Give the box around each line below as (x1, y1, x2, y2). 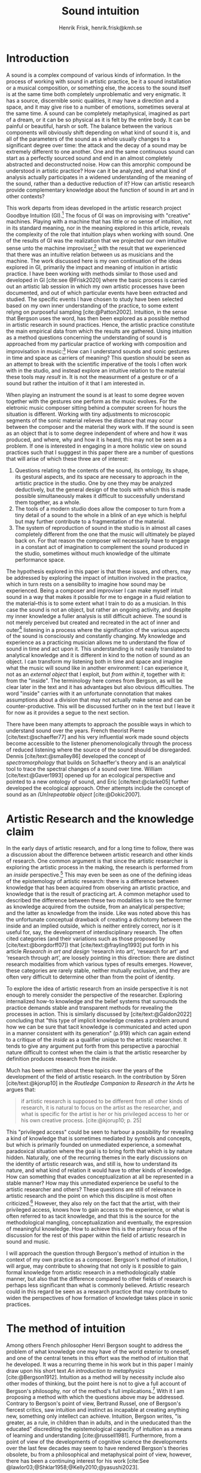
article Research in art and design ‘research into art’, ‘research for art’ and (6, 947, 189, 955)
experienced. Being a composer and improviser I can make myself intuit (6, 587, 183, 594)
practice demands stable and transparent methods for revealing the (6, 1004, 173, 1011)
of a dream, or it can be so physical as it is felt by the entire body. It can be (6, 116, 190, 123)
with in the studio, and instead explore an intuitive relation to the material (6, 366, 185, 374)
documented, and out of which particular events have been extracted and (6, 290, 188, 296)
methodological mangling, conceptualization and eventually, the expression (6, 1218, 192, 1226)
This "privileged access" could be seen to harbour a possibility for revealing (6, 1128, 194, 1135)
